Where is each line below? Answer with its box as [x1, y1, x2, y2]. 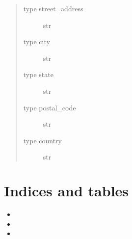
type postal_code [23, 102, 76, 112]
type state [23, 69, 53, 80]
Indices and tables [4, 181, 129, 201]
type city [23, 36, 50, 47]
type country [23, 135, 62, 145]
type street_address [23, 3, 83, 13]
